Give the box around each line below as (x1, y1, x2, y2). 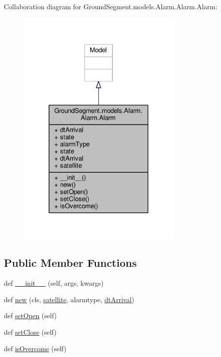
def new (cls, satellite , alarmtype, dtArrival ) (4, 294, 135, 304)
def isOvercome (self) (4, 343, 66, 353)
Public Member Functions (4, 255, 137, 270)
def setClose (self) (4, 326, 57, 337)
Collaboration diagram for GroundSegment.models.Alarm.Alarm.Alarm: (4, 1, 218, 11)
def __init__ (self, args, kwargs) (4, 278, 104, 288)
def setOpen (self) (4, 310, 57, 321)
